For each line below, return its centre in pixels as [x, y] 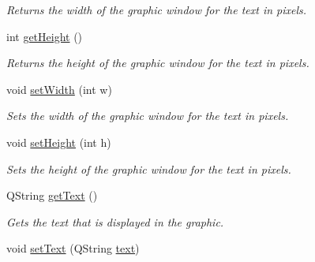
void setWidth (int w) [59, 89]
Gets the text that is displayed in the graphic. [115, 221]
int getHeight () [45, 36]
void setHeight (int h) [59, 142]
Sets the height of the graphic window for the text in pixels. [149, 168]
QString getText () [52, 195]
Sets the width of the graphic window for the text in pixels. [148, 116]
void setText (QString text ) [73, 248]
